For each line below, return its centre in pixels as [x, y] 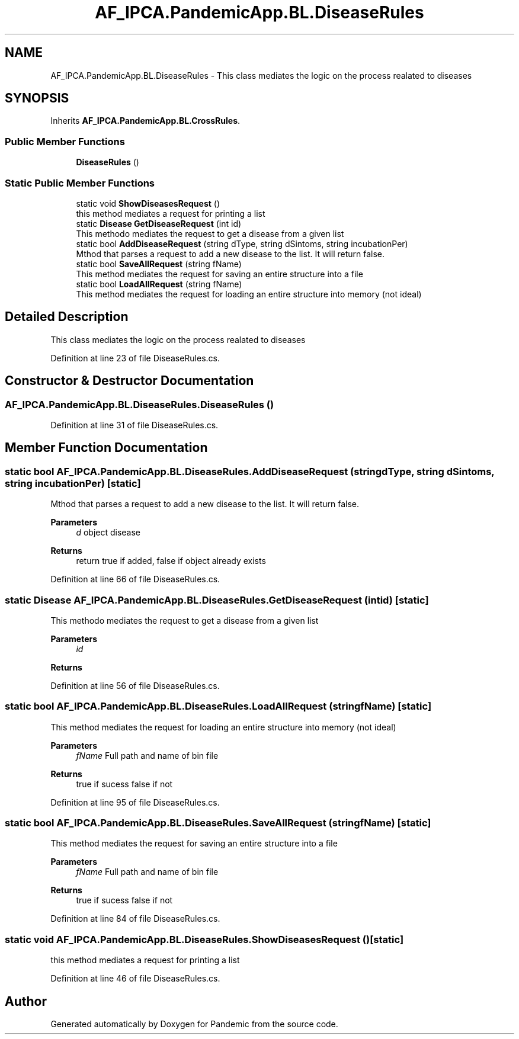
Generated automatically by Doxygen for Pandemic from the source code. [194, 1024]
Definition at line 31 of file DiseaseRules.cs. [134, 425]
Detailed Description [67, 317]
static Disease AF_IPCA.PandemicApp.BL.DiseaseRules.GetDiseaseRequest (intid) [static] [217, 600]
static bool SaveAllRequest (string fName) [159, 264]
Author [26, 1001]
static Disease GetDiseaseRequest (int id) [159, 223]
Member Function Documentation [106, 448]
